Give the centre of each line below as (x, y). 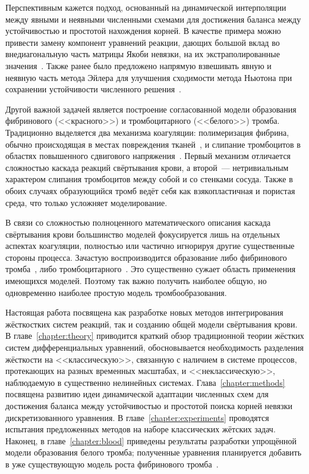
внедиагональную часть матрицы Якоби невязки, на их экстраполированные (143, 54)
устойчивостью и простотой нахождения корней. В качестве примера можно (143, 31)
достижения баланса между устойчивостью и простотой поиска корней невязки (149, 406)
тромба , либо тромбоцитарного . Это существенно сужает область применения (151, 269)
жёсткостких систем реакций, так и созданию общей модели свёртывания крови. (152, 324)
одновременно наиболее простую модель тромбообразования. (116, 292)
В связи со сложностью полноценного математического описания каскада (138, 222)
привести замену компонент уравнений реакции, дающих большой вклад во (143, 42)
